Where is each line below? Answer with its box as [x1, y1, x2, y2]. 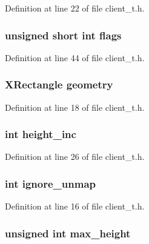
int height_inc [5, 127, 76, 142]
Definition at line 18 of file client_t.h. [5, 101, 145, 113]
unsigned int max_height [5, 225, 131, 240]
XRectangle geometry [5, 77, 113, 92]
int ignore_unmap [5, 176, 96, 191]
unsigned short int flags [5, 27, 122, 42]
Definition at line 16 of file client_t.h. [5, 200, 145, 213]
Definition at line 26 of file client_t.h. [5, 150, 145, 163]
